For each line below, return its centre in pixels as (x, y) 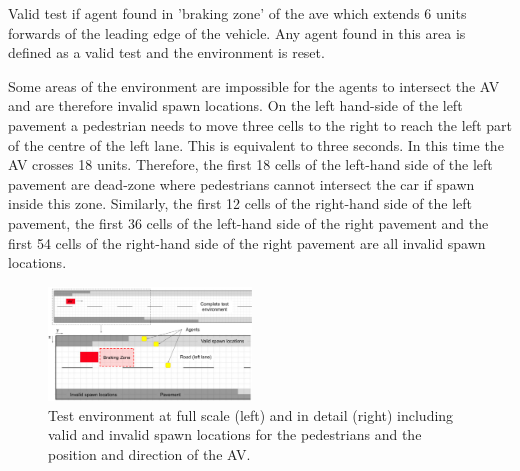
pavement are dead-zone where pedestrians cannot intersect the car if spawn (241, 183)
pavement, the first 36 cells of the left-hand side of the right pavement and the (248, 222)
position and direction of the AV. (149, 453)
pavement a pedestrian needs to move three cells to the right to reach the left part (260, 124)
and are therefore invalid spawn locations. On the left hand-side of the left (235, 105)
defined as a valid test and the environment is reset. (166, 52)
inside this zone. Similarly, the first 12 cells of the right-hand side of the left (240, 203)
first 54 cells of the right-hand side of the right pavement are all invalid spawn (247, 242)
